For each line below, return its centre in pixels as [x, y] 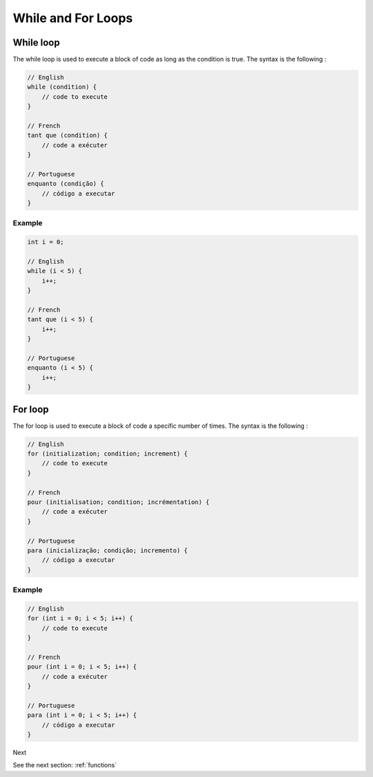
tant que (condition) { [68, 135]
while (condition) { [62, 87]
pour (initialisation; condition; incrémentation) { [118, 502]
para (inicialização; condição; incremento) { [107, 550]
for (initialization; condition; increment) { [107, 454]
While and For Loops [73, 18]
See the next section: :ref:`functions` [65, 765]
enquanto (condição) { [66, 184]
